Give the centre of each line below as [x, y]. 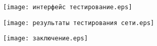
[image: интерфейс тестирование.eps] [68, 7]
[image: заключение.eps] [46, 39]
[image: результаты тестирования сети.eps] [79, 23]
